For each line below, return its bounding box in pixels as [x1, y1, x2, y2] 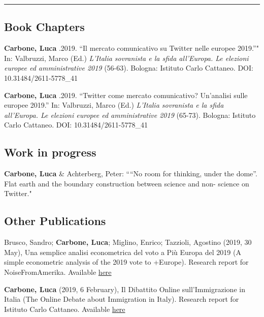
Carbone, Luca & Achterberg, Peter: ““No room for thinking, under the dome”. [4, 168, 257, 179]
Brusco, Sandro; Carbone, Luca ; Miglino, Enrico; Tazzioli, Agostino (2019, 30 [4, 237, 252, 247]
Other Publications [4, 213, 106, 229]
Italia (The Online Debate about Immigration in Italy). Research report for [4, 294, 239, 304]
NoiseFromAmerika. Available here [4, 266, 112, 277]
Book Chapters [4, 19, 85, 35]
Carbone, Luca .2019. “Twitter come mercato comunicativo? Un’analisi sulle [4, 89, 248, 100]
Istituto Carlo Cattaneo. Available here [4, 303, 125, 314]
